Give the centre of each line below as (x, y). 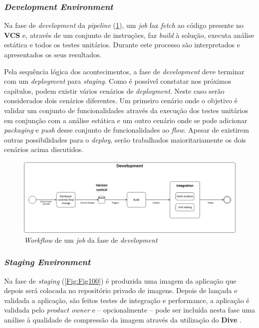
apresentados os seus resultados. (53, 54)
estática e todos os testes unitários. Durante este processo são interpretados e (122, 45)
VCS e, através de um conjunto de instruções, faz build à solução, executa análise (129, 35)
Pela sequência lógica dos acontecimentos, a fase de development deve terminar (124, 71)
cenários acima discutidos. (44, 149)
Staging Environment (47, 262)
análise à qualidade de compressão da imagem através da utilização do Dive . (123, 319)
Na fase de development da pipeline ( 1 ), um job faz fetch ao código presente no (124, 25)
